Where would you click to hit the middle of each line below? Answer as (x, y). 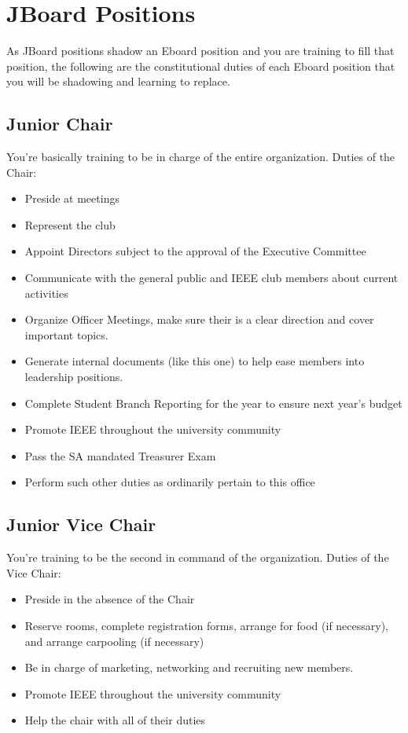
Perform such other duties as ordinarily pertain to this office (170, 482)
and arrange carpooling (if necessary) (114, 641)
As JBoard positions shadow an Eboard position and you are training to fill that (200, 51)
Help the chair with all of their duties (115, 720)
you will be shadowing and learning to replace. (118, 81)
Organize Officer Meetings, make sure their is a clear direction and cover (199, 319)
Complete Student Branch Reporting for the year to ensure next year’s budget (213, 403)
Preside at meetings (72, 198)
